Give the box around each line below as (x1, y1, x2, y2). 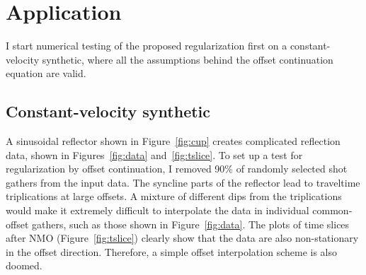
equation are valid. (6, 66, 86, 81)
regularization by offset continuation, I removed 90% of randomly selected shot (6, 161, 348, 176)
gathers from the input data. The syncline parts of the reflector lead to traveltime (6, 175, 360, 189)
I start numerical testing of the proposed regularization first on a (6, 38, 287, 53)
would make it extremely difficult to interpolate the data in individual (6, 203, 309, 218)
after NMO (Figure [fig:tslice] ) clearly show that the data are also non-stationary (6, 230, 359, 245)
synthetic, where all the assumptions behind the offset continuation (42, 52, 333, 66)
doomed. (6, 258, 42, 273)
